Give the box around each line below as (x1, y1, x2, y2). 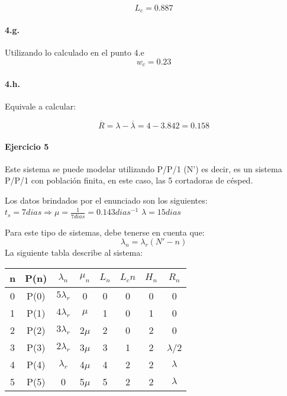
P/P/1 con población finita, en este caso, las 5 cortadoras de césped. (5, 174, 253, 186)
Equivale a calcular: (5, 100, 76, 112)
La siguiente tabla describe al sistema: (5, 246, 143, 259)
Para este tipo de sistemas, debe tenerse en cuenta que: (5, 226, 205, 238)
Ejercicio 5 (5, 140, 49, 152)
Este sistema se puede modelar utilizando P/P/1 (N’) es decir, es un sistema (5, 162, 282, 175)
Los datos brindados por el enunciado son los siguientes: (5, 194, 208, 206)
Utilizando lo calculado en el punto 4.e (5, 46, 144, 59)
